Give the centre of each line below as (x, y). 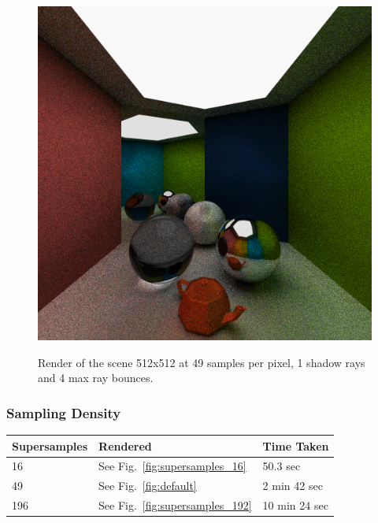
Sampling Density (64, 412)
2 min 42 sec (293, 486)
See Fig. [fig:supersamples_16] (172, 466)
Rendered (125, 445)
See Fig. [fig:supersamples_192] (175, 505)
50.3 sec (282, 466)
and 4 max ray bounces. (96, 378)
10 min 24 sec (295, 505)
